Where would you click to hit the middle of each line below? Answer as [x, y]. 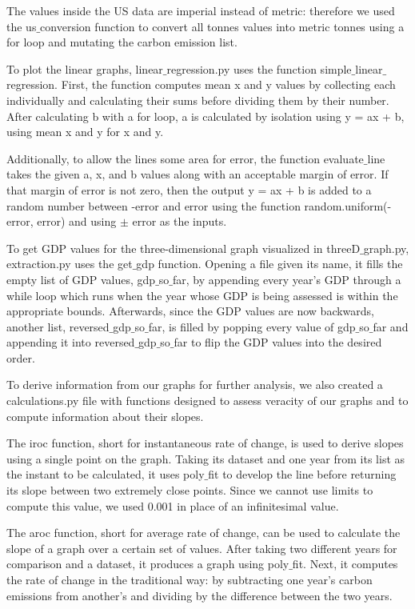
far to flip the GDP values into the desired [278, 342]
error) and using [77, 221]
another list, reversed [58, 326]
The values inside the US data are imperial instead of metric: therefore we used [201, 10]
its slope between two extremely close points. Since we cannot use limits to [190, 490]
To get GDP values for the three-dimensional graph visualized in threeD [184, 248]
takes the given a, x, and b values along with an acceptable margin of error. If [198, 174]
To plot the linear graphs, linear [85, 68]
